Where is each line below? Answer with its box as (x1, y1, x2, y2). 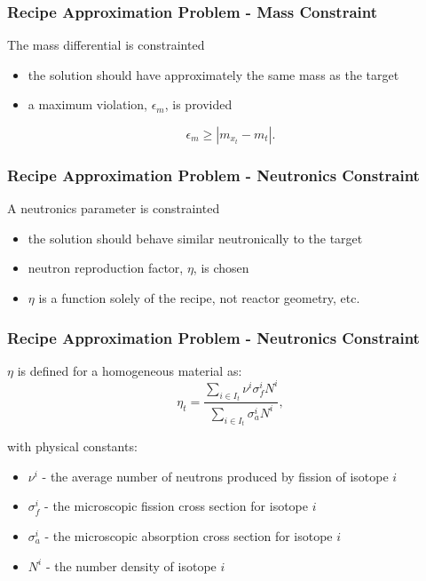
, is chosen (193, 259, 249, 277)
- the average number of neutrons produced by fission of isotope (42, 466, 389, 485)
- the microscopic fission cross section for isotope (44, 497, 308, 515)
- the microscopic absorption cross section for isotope (44, 526, 333, 545)
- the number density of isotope (45, 556, 217, 575)
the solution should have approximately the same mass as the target (28, 65, 399, 84)
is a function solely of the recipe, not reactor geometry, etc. (38, 289, 360, 306)
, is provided (164, 95, 233, 114)
